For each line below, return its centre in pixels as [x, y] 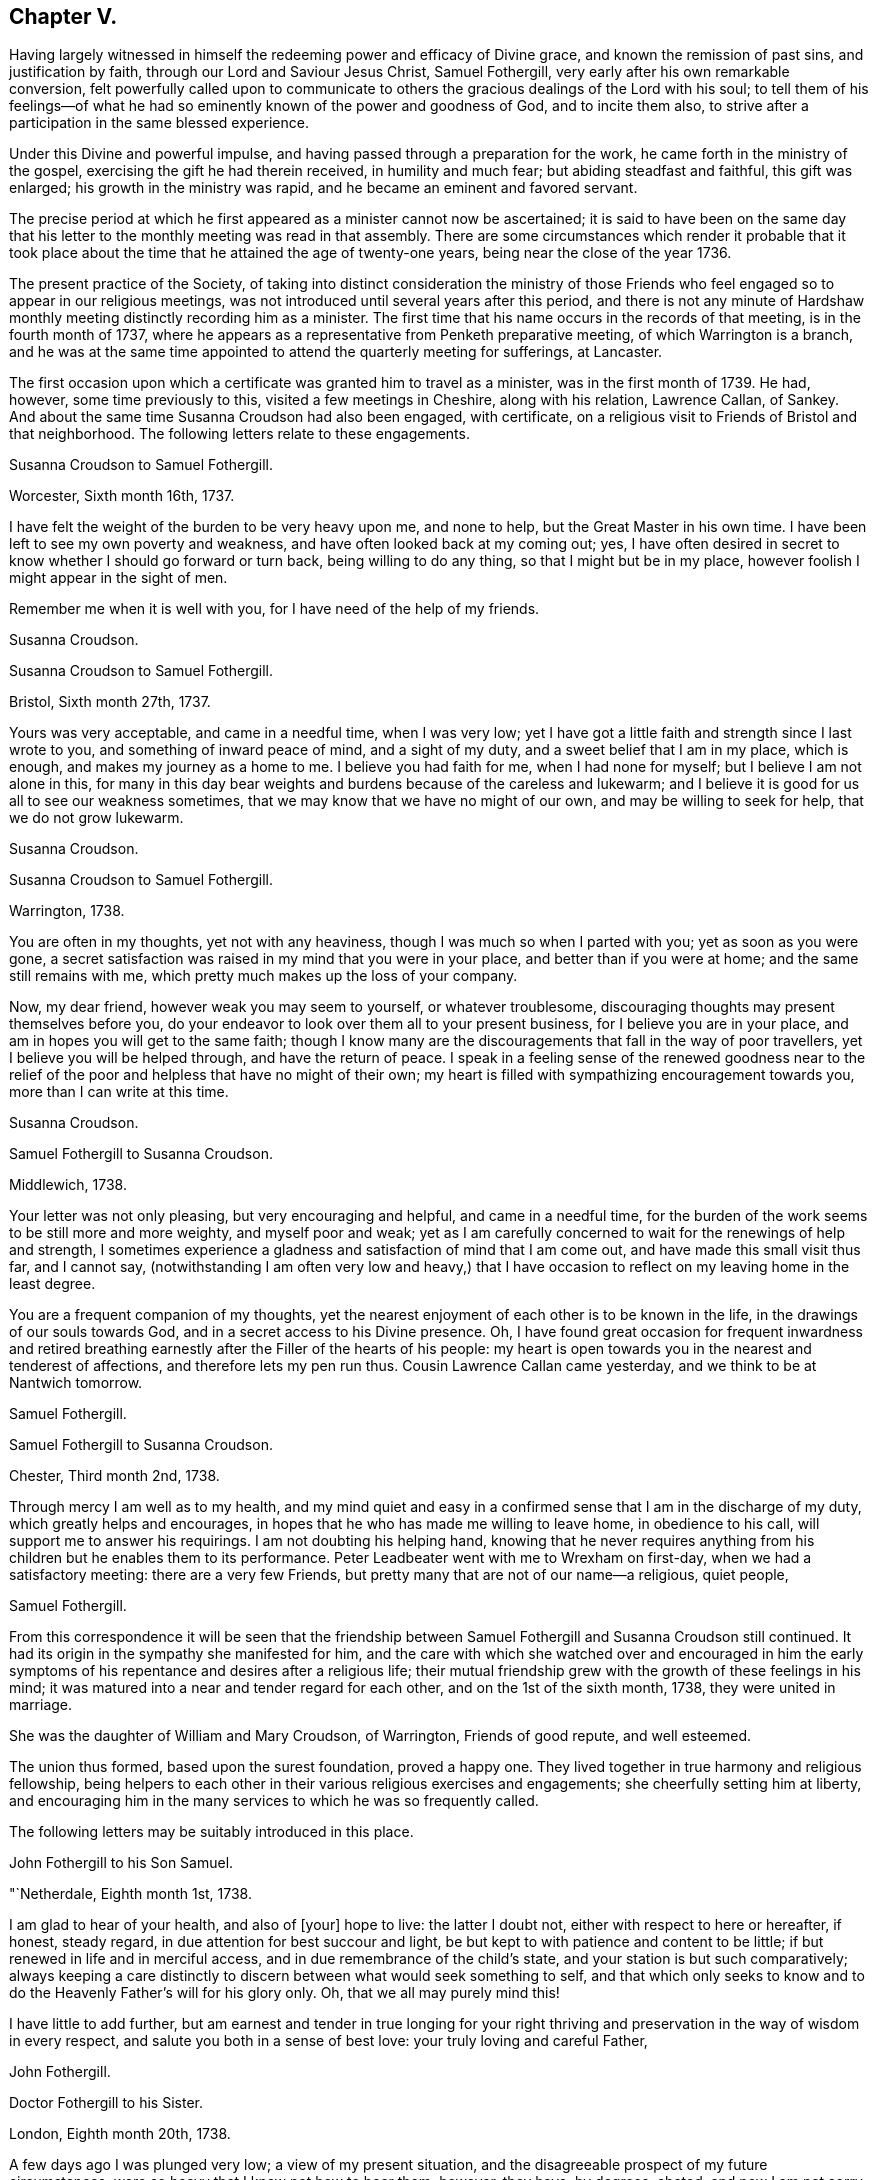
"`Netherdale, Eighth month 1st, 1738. [131, 1894]
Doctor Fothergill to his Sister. [106, 2103]
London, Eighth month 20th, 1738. [120, 2134]
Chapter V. [63, 16]
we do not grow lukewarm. [96, 818]
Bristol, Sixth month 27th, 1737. [110, 702]
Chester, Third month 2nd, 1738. [114, 1476]
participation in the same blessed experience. [159, 123]
